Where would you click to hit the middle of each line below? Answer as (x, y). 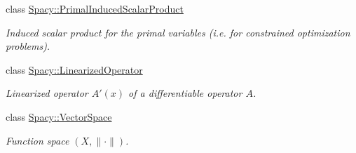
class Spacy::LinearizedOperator (74, 69)
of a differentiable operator (185, 93)
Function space (37, 140)
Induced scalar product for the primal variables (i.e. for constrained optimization (178, 32)
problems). (28, 46)
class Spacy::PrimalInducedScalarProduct (95, 8)
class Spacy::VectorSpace (59, 116)
